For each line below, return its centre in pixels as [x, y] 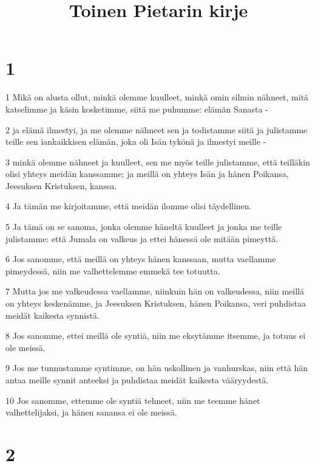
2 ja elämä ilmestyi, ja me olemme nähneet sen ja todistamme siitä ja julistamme [157, 129]
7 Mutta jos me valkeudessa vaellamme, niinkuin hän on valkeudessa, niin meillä [155, 291]
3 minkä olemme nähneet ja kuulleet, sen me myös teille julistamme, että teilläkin [158, 162]
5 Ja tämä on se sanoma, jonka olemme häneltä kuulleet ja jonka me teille [144, 227]
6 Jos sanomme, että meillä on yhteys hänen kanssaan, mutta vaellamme [141, 259]
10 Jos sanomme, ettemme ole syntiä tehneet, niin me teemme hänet [133, 400]
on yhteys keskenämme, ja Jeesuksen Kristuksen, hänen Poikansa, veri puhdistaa [156, 303]
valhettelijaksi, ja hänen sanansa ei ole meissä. [91, 412]
